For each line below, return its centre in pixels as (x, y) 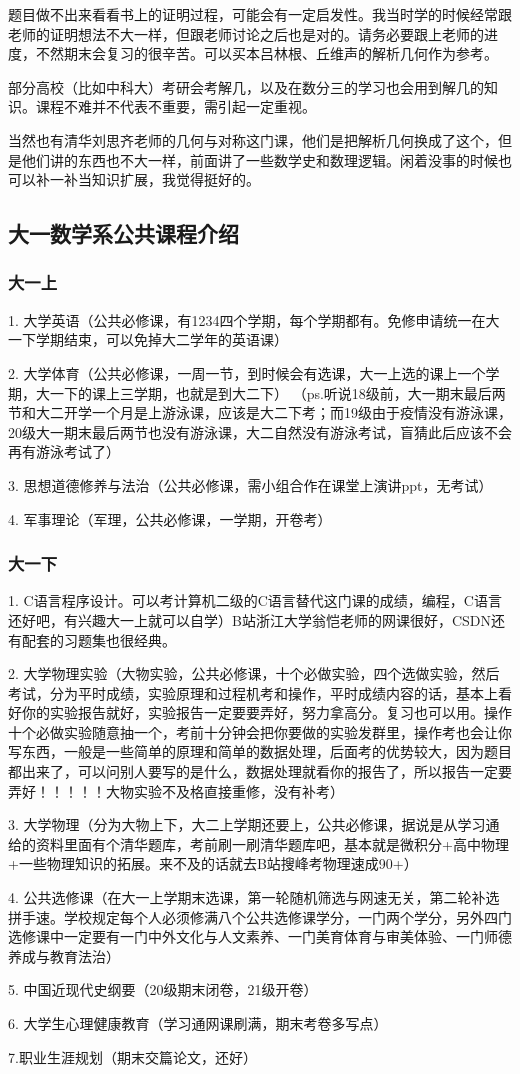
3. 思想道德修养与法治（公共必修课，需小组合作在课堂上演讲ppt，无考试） (250, 484)
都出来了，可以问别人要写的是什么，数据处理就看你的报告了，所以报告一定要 (260, 771)
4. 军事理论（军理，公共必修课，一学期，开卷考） (170, 518)
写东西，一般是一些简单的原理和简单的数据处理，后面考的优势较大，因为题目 (260, 751)
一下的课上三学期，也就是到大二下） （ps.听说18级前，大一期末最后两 (277, 392)
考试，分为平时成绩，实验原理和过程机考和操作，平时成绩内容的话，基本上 (253, 692)
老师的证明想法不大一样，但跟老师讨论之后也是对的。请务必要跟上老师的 (246, 33)
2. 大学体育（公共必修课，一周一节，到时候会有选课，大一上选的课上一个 (247, 372)
